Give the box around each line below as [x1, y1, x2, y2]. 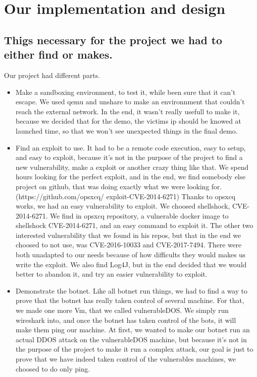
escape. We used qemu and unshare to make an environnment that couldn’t [15, 96, 245, 107]
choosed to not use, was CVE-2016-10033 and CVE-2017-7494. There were [15, 239, 242, 250]
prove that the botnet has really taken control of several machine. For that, [15, 295, 244, 305]
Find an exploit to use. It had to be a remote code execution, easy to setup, [15, 142, 246, 152]
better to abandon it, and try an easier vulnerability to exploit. [15, 269, 207, 279]
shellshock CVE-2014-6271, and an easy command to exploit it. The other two [15, 220, 254, 230]
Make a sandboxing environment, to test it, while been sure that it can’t [15, 86, 236, 97]
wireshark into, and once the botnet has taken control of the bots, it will [15, 314, 236, 325]
